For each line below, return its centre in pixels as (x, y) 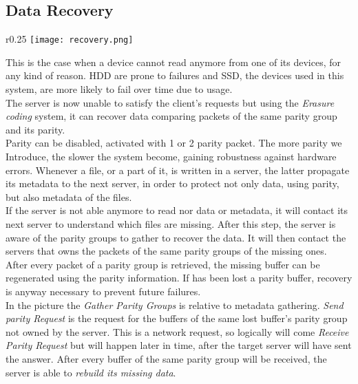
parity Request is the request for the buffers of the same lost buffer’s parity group (177, 318)
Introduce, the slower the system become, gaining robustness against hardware (171, 157)
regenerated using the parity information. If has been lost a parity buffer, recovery (179, 278)
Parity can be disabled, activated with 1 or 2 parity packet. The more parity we (174, 143)
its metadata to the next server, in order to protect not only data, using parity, (172, 183)
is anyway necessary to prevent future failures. (103, 291)
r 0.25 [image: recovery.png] (70, 39)
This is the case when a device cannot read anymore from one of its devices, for (173, 62)
